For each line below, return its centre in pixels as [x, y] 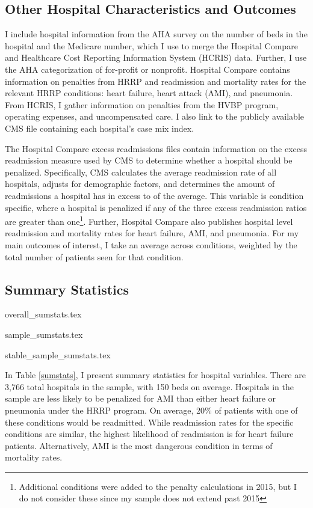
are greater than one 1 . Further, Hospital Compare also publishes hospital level [149, 220]
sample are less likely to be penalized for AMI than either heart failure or [141, 398]
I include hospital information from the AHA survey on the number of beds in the [156, 34]
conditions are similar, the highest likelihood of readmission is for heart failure [149, 434]
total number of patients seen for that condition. [94, 256]
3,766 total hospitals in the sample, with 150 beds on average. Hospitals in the [149, 386]
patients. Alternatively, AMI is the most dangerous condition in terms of [139, 445]
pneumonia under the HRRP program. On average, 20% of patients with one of [151, 410]
